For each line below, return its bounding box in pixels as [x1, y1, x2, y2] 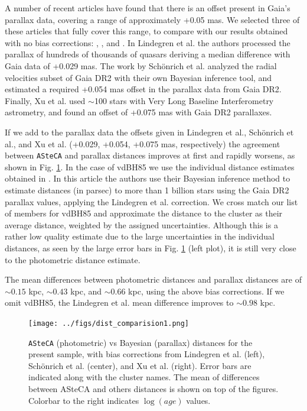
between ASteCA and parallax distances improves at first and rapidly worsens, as [5, 149, 295, 161]
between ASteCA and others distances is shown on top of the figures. [28, 383, 279, 394]
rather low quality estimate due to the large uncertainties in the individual [5, 230, 275, 242]
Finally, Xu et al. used [5, 94, 86, 106]
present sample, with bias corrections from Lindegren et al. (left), [28, 348, 265, 360]
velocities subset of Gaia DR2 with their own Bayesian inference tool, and [5, 71, 272, 83]
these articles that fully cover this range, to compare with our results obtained [5, 25, 288, 37]
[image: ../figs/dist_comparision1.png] [28, 319, 190, 328]
